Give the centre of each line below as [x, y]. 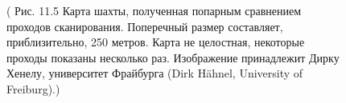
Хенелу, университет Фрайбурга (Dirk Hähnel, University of [155, 73]
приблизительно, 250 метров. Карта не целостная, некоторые [156, 42]
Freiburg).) [33, 88]
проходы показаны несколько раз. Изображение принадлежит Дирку [173, 57]
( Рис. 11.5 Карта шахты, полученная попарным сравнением [154, 10]
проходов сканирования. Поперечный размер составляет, [145, 26]
